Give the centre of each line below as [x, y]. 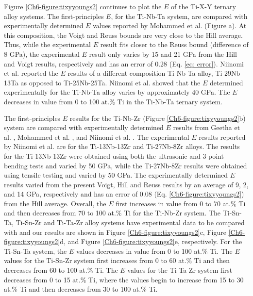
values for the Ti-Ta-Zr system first [180, 270]
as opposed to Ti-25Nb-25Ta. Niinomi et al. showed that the [110, 82]
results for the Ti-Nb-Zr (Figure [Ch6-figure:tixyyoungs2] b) [158, 118]
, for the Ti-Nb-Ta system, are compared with [179, 16]
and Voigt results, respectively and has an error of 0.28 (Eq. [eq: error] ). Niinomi [124, 63]
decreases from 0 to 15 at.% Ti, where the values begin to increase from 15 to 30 [124, 279]
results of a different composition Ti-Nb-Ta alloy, [140, 73]
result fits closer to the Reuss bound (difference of [174, 44]
